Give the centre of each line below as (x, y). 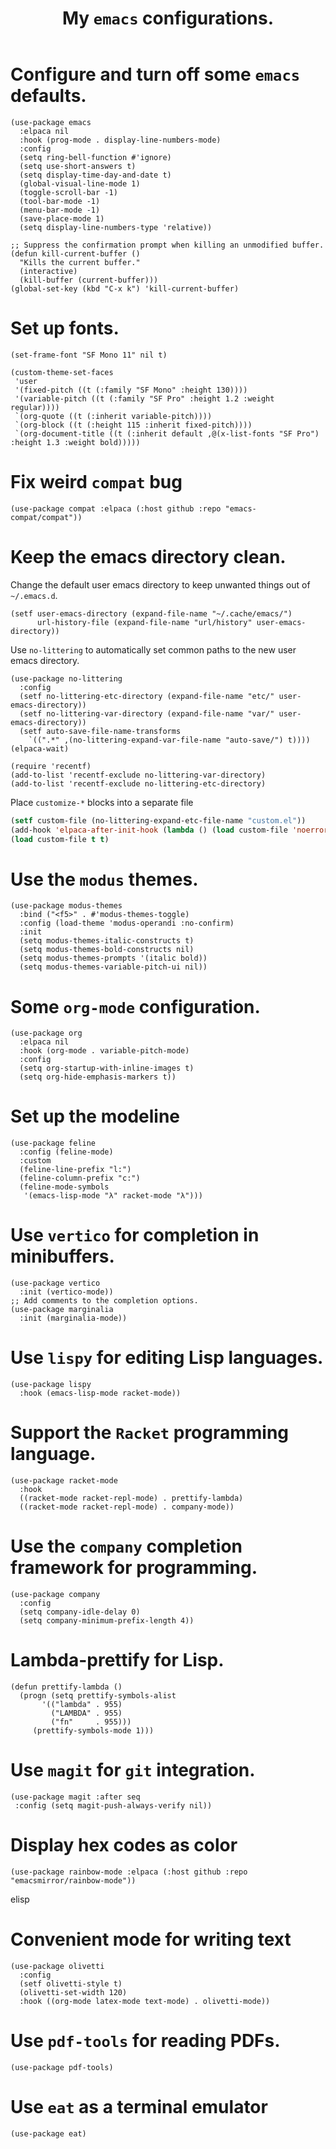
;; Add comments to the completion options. (104, 1301)
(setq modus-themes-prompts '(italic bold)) (113, 958)
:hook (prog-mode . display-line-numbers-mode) (120, 140)
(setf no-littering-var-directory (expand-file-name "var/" (147, 713)
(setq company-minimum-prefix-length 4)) (107, 1620)
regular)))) (35, 407)
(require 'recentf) (51, 766)
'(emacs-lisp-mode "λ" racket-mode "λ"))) (113, 1196)
